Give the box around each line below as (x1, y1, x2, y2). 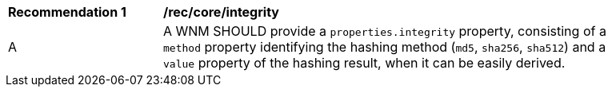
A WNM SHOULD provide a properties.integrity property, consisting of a (163, 23, 606, 39)
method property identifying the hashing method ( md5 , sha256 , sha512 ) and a (163, 39, 606, 55)
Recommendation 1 (8, 4, 126, 20)
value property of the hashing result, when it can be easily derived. (163, 55, 566, 71)
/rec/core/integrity (163, 4, 279, 20)
